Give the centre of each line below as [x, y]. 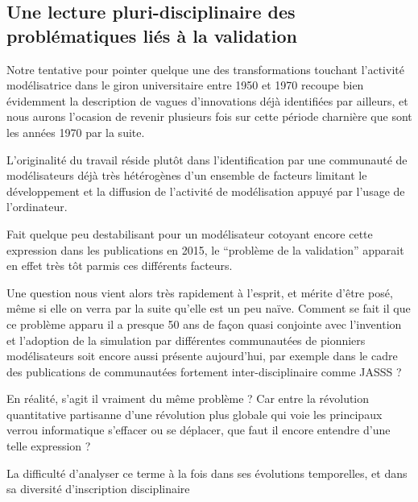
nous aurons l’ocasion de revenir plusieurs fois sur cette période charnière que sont [209, 116]
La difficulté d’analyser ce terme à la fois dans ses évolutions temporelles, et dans [207, 473]
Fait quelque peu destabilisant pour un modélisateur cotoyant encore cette [190, 233]
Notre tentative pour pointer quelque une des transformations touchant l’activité [205, 69]
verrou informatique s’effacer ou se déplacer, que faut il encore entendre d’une [199, 430]
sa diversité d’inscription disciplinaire [98, 489]
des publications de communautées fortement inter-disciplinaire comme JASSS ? [204, 371]
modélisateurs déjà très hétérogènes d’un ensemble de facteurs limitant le [187, 175]
